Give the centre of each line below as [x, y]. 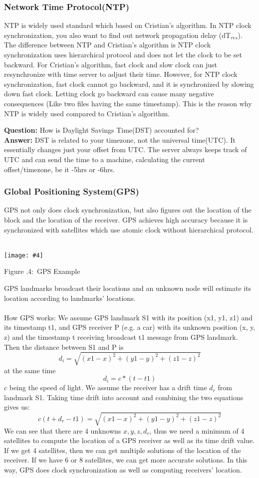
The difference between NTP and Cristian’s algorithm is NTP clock [108, 45]
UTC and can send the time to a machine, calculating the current [105, 159]
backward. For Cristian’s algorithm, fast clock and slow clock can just [111, 64]
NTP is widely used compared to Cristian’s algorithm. [87, 113]
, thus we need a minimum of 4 [197, 430]
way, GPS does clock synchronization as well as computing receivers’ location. [123, 469]
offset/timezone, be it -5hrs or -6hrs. [59, 169]
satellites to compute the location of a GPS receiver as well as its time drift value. [129, 440]
